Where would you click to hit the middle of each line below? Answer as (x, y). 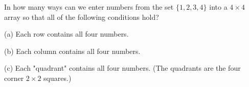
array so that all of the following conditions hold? (82, 17)
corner (14, 78)
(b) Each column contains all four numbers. (72, 51)
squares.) (58, 78)
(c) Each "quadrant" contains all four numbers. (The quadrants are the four (122, 68)
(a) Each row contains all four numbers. (66, 34)
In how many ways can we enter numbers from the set (89, 7)
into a (218, 7)
